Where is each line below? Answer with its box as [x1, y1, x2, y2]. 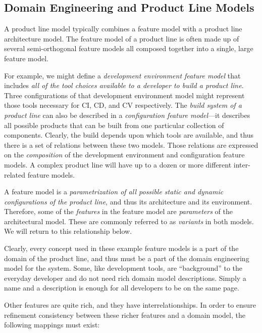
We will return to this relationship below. [4, 226, 132, 236]
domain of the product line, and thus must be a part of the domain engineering [4, 253, 249, 263]
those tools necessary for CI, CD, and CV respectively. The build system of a [4, 100, 242, 110]
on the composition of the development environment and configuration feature [4, 149, 245, 160]
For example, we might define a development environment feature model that [4, 70, 241, 80]
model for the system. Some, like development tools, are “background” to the [4, 263, 243, 273]
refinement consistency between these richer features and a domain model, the [4, 309, 245, 320]
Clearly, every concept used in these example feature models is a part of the [4, 243, 239, 254]
